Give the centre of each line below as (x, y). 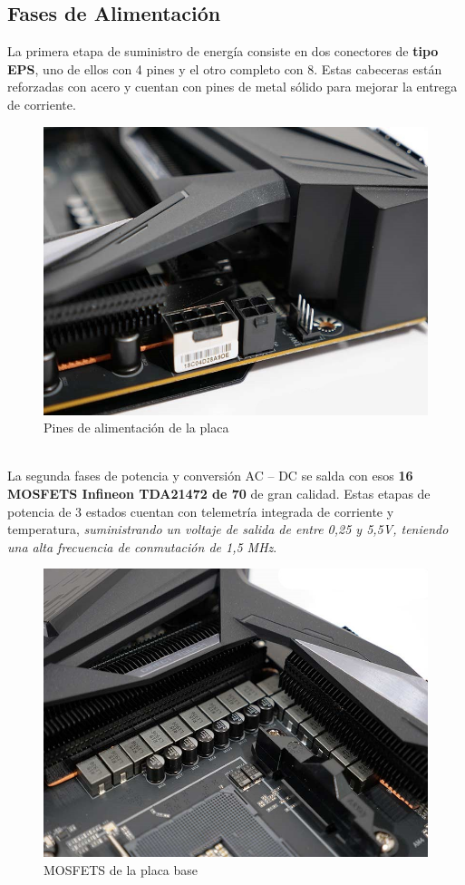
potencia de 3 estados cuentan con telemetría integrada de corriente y (201, 511)
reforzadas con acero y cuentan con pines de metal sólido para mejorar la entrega (232, 87)
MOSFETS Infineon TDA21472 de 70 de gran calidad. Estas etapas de (219, 493)
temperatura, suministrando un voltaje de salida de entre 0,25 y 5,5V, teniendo (228, 529)
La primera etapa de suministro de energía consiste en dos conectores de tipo (223, 51)
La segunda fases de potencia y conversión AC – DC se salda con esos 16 (210, 476)
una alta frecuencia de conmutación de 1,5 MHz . (142, 546)
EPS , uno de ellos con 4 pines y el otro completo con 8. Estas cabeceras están (225, 68)
